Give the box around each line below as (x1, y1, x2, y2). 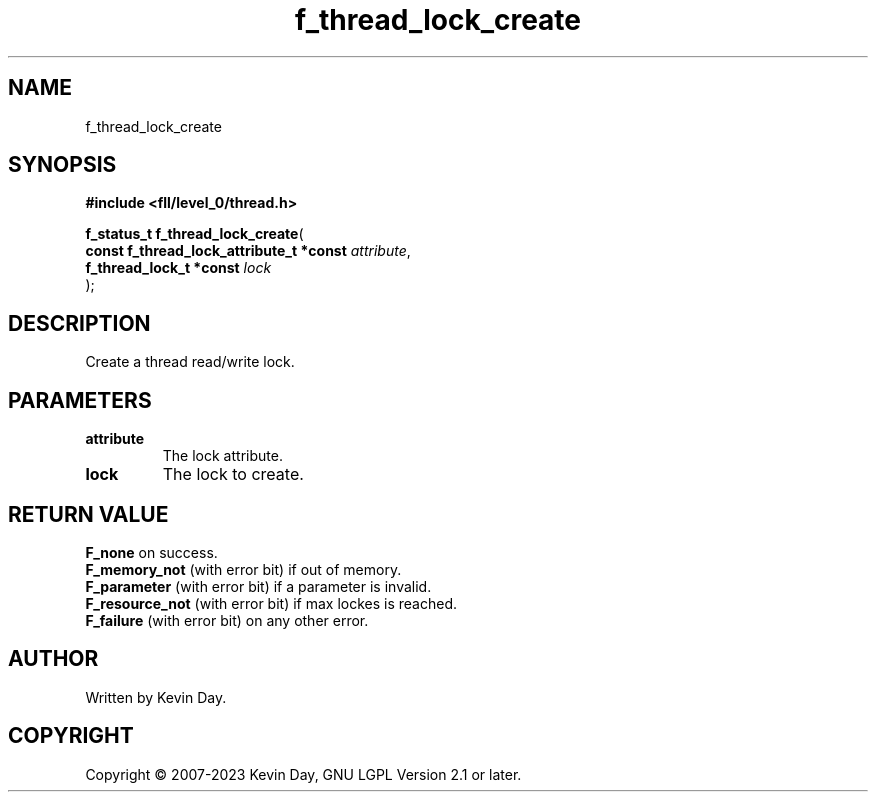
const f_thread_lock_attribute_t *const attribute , (85, 242, 411, 260)
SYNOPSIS (8, 152, 117, 178)
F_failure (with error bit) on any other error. (85, 611, 369, 629)
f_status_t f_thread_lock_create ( (85, 225, 304, 243)
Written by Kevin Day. (85, 688, 227, 706)
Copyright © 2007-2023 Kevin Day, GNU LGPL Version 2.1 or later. (85, 765, 522, 783)
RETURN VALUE (8, 501, 169, 527)
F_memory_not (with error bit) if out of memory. (85, 560, 402, 578)
